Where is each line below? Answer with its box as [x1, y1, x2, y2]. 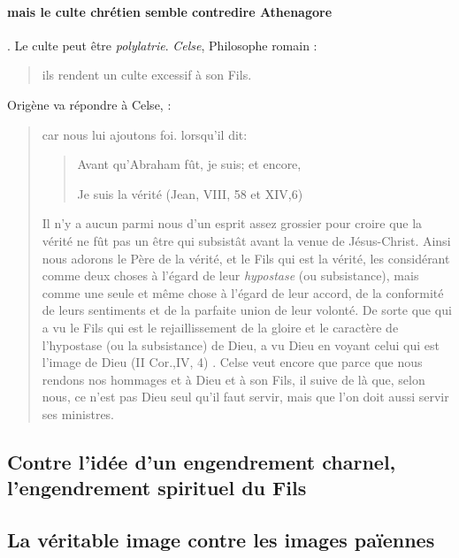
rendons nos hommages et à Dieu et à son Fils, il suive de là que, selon [42, 370, 425, 388]
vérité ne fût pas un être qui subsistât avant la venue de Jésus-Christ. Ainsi [42, 231, 451, 249]
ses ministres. [42, 404, 115, 423]
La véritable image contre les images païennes [7, 526, 435, 554]
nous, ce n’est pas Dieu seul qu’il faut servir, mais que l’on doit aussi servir [42, 387, 449, 406]
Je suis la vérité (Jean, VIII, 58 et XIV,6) [77, 184, 303, 203]
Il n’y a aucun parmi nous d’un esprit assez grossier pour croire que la [42, 214, 423, 233]
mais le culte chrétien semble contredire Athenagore [7, 2, 333, 20]
